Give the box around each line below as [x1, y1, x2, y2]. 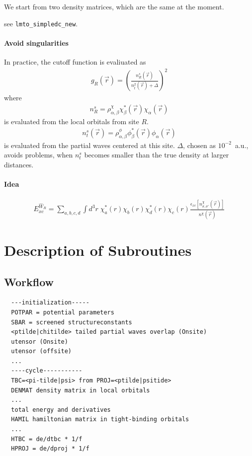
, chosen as [183, 140, 216, 150]
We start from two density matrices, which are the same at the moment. [4, 1, 224, 11]
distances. [4, 159, 34, 169]
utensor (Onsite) [11, 338, 68, 345]
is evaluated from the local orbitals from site [4, 116, 139, 126]
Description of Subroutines [4, 239, 192, 260]
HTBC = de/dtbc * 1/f [11, 435, 83, 443]
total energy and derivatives [11, 406, 111, 413]
